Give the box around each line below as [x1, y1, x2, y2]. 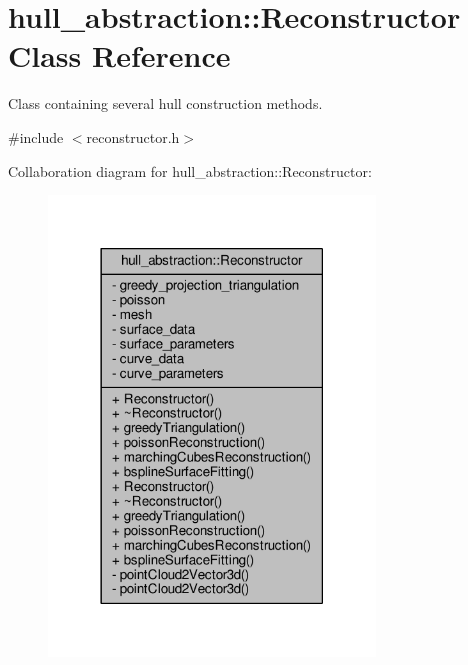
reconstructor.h [86, 126, 180, 147]
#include [8, 126, 64, 147]
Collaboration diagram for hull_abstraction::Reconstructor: [8, 160, 372, 181]
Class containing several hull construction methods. [8, 93, 323, 114]
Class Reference [8, 35, 231, 76]
